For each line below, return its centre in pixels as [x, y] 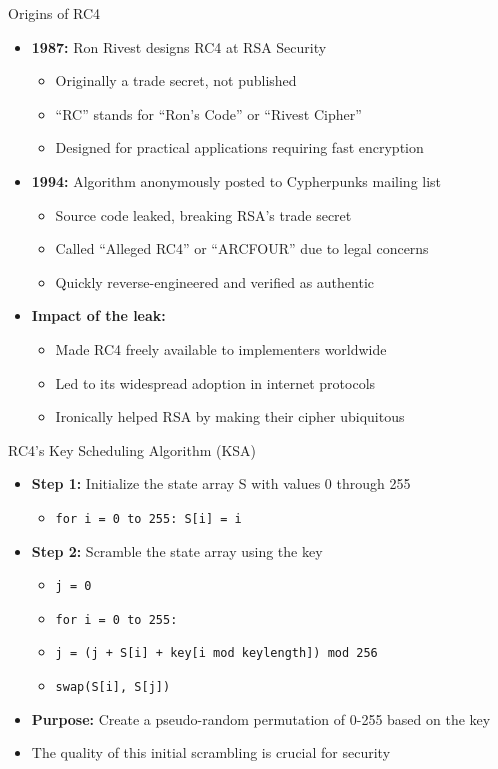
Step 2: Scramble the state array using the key [177, 550]
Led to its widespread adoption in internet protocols [215, 382]
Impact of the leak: [98, 315]
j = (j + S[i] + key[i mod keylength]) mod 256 [216, 653]
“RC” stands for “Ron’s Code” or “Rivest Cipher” [208, 113]
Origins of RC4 [54, 13]
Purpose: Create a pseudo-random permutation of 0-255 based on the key [261, 718]
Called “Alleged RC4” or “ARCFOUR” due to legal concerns [242, 248]
